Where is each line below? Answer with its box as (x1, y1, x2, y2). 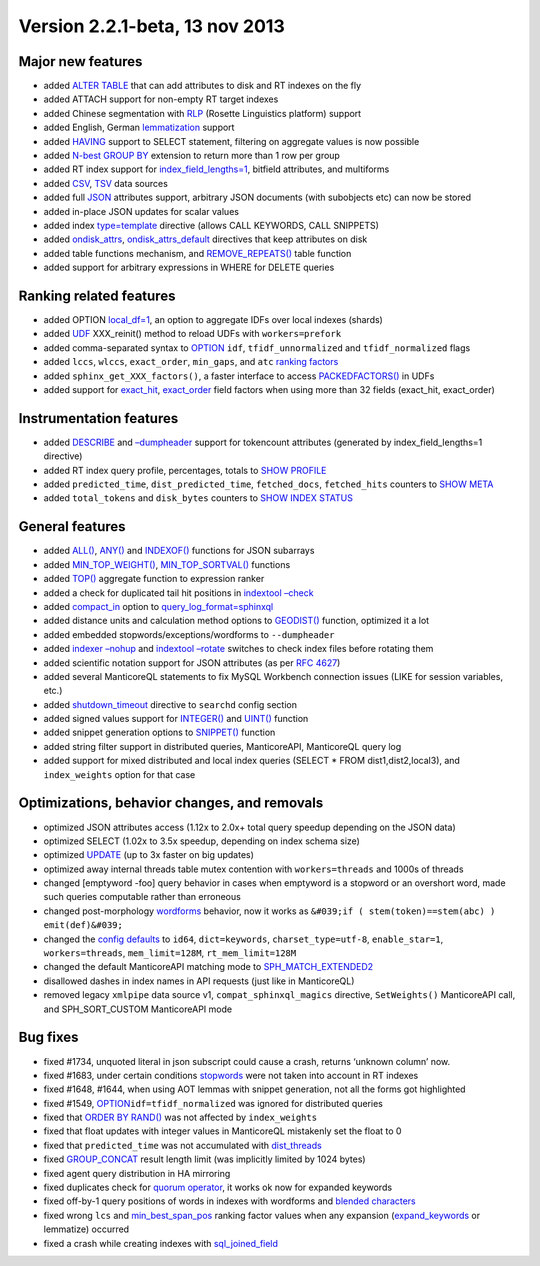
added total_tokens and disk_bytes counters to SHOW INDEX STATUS (43, 492, 354, 504)
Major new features (18, 53, 143, 70)
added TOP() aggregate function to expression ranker (43, 573, 265, 585)
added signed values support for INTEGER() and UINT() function (43, 713, 309, 725)
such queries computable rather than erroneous (43, 891, 242, 903)
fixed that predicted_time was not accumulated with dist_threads (43, 1139, 322, 1151)
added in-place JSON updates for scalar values (43, 205, 240, 217)
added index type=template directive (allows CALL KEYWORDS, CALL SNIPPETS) (43, 219, 380, 231)
